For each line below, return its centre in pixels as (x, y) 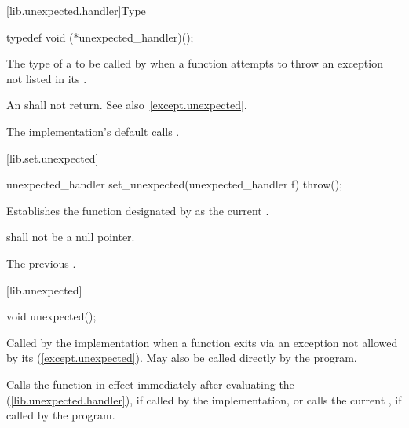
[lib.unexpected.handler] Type (76, 10)
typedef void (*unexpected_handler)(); (100, 37)
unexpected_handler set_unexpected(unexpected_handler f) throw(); (175, 184)
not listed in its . (47, 78)
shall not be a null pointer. (71, 237)
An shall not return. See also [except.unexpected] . (127, 105)
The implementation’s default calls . (93, 131)
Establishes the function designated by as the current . (138, 210)
